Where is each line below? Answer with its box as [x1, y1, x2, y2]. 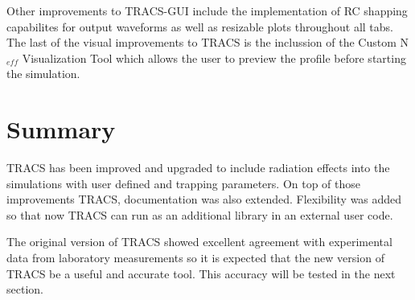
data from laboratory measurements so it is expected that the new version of [6, 249, 384, 266]
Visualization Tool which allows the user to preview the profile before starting [22, 49, 406, 66]
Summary [6, 113, 116, 146]
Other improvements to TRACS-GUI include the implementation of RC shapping [6, 2, 408, 18]
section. [6, 281, 43, 298]
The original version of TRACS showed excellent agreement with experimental [6, 233, 392, 250]
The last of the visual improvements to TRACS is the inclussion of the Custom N [6, 34, 409, 51]
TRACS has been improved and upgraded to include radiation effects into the [6, 159, 390, 176]
